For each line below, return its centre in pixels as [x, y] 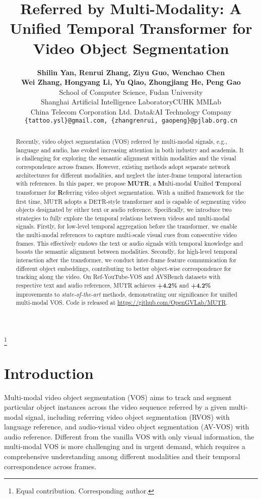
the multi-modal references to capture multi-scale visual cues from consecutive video [126, 235]
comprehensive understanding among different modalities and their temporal [122, 456]
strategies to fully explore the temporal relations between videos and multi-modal [123, 218]
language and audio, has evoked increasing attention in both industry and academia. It [130, 150]
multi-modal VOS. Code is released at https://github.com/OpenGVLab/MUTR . [122, 302]
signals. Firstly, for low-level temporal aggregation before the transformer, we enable [126, 226]
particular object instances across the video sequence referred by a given [115, 407]
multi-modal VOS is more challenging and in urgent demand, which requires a [125, 446]
